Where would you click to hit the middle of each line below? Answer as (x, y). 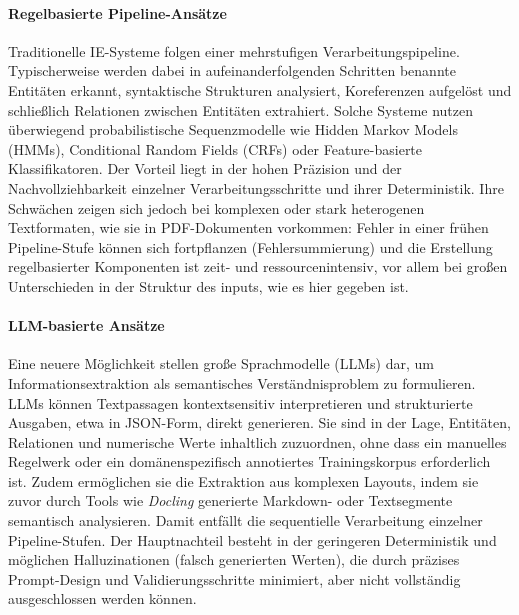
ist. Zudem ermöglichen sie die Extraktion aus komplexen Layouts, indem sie (243, 480)
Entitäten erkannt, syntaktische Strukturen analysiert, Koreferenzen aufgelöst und (260, 89)
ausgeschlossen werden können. (102, 598)
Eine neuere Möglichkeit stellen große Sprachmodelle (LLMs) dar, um (221, 363)
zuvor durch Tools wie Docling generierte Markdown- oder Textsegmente (230, 500)
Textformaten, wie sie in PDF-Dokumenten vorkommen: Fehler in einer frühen (248, 227)
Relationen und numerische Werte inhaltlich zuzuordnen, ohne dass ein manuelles (257, 441)
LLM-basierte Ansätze (86, 325)
